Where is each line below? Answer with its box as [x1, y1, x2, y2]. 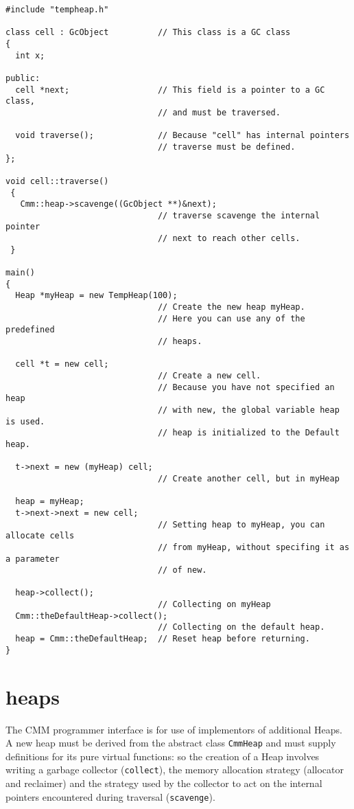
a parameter [5, 554, 60, 564]
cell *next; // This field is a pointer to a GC [15, 84, 325, 95]
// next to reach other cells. [157, 233, 300, 244]
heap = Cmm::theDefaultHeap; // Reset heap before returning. [15, 634, 310, 644]
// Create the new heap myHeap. [157, 302, 305, 312]
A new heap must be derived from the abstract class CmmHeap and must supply [5, 736, 336, 750]
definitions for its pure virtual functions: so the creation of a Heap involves [5, 749, 320, 763]
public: [5, 73, 40, 83]
